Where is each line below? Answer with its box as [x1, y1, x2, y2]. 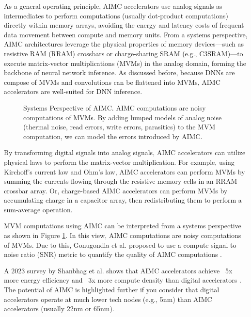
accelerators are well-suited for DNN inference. [4, 86, 142, 96]
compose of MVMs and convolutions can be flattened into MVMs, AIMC [4, 77, 220, 87]
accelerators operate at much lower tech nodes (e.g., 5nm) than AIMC [4, 294, 212, 304]
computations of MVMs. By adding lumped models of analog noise [23, 112, 222, 122]
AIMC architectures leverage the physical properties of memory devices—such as [4, 39, 244, 49]
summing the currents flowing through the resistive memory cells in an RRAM [4, 176, 237, 186]
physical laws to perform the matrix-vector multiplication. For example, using [4, 157, 235, 167]
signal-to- [211, 239, 239, 250]
